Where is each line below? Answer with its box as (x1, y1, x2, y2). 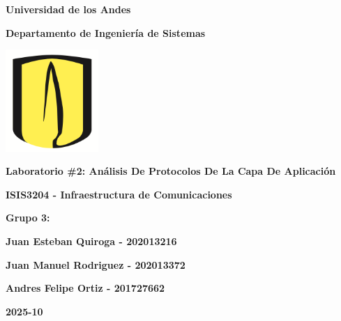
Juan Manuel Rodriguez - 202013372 (6, 257, 185, 272)
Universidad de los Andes (6, 2, 131, 16)
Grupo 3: (6, 210, 50, 225)
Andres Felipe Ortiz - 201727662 (6, 281, 165, 295)
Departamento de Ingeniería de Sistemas (6, 25, 206, 40)
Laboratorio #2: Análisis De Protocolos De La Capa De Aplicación (6, 164, 336, 178)
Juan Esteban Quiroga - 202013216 (6, 234, 177, 249)
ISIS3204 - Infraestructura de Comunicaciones (6, 187, 232, 201)
